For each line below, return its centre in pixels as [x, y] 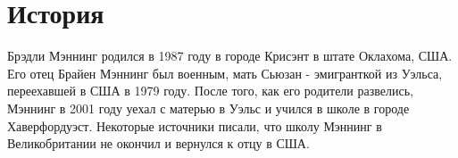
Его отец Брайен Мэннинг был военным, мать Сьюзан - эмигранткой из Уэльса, [225, 73]
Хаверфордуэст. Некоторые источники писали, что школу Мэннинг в [195, 125]
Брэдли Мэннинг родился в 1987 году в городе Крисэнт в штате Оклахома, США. [230, 56]
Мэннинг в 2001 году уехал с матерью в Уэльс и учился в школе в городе [208, 108]
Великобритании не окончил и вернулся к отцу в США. [158, 143]
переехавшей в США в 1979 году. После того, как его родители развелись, [210, 91]
